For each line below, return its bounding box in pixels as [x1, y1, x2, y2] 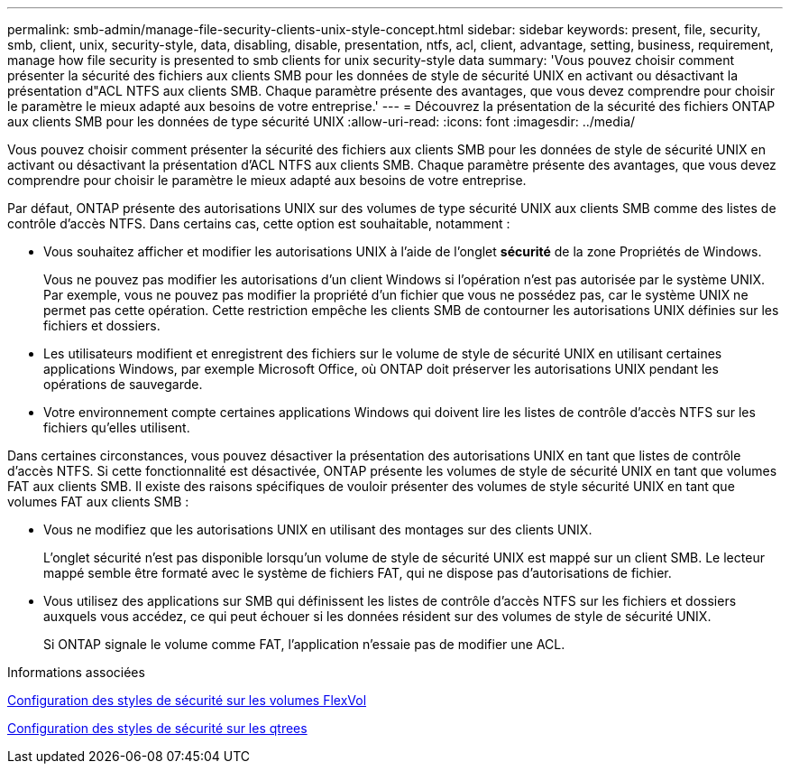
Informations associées [7, 664, 145, 680]
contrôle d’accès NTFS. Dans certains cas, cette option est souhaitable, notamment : [7, 216, 510, 231]
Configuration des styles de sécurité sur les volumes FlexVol [7, 692, 367, 708]
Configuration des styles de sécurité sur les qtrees [7, 720, 308, 736]
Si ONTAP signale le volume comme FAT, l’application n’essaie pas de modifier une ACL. [43, 636, 565, 652]
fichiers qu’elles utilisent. [43, 420, 190, 435]
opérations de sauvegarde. [43, 376, 203, 392]
